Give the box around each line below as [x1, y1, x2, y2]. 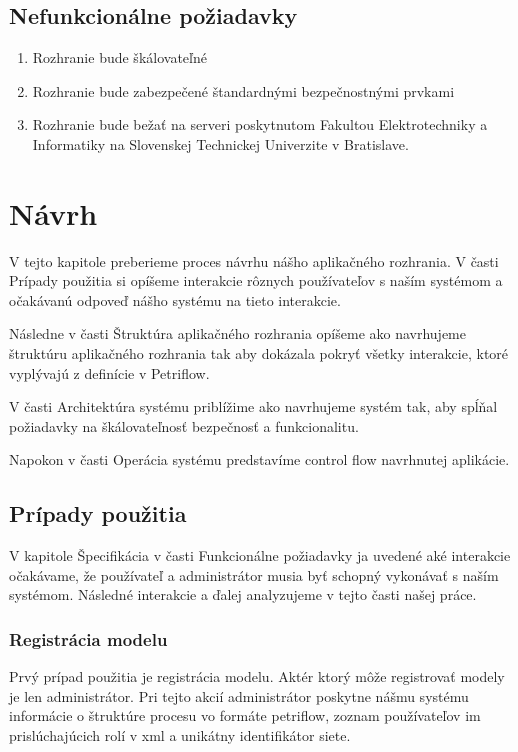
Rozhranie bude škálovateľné [32, 47, 207, 68]
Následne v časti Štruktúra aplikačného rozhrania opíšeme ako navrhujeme [9, 323, 467, 344]
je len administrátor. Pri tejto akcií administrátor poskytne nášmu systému [9, 685, 469, 706]
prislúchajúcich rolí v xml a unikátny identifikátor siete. [9, 725, 351, 746]
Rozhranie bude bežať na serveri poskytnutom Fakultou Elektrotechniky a [32, 114, 488, 135]
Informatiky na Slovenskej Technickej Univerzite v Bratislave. [32, 133, 409, 154]
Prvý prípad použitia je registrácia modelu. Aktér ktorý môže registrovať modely [9, 666, 505, 687]
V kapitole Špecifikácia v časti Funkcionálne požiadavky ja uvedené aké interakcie [9, 545, 511, 566]
